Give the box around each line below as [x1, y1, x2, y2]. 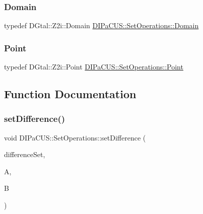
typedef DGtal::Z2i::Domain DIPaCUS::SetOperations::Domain [4, 20, 199, 31]
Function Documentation [4, 86, 137, 102]
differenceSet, [4, 149, 45, 160]
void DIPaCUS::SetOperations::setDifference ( [4, 132, 146, 142]
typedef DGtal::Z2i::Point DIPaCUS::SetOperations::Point [4, 61, 183, 72]
